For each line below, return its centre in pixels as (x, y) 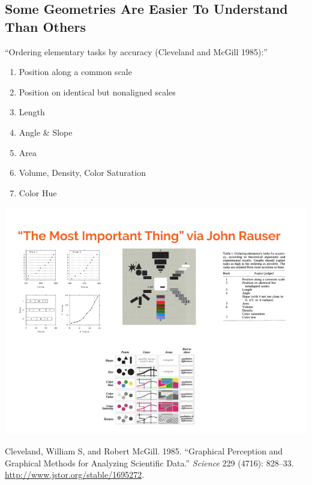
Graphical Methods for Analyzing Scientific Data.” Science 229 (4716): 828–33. (149, 462)
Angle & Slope (46, 132)
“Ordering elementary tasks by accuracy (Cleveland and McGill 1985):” (136, 51)
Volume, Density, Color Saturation (82, 173)
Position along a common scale (75, 72)
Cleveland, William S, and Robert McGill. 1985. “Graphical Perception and (144, 450)
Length (32, 112)
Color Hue (38, 192)
